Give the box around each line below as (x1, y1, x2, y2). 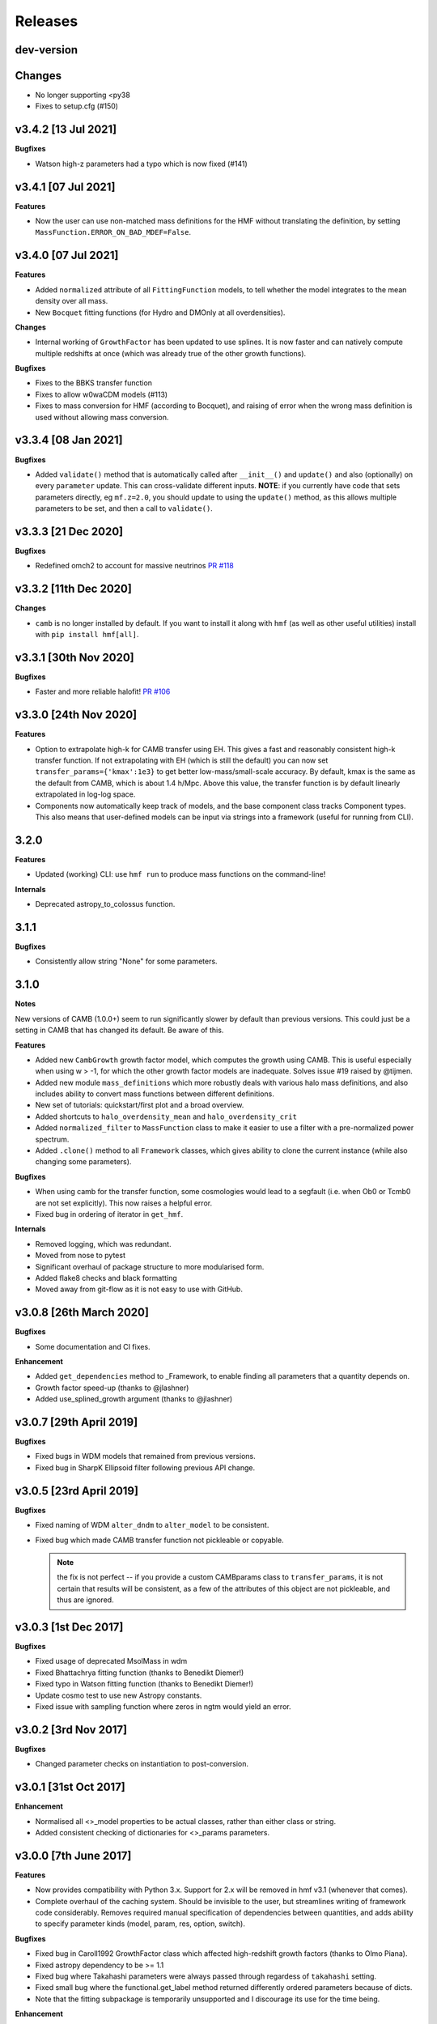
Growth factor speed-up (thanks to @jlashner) (35, 1383, 189, 1393)
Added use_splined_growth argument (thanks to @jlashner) (35, 1394, 233, 1404)
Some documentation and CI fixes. (35, 1342, 151, 1351)
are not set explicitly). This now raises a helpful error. (35, 1198, 213, 1208)
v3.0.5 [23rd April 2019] (15, 1484, 139, 1498)
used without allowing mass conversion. (35, 412, 169, 422)
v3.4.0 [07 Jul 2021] (15, 249, 119, 262)
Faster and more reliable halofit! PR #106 (35, 687, 171, 696)
